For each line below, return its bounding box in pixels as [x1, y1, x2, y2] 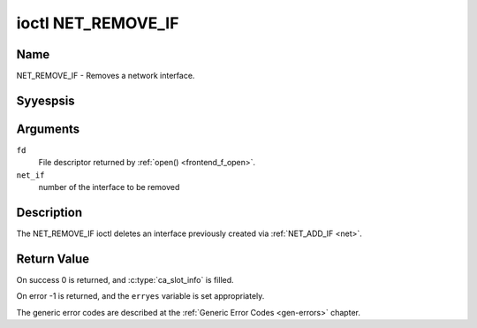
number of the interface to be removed [38, 182, 180, 193]
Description [16, 204, 83, 220]
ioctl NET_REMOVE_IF [16, 13, 179, 33]
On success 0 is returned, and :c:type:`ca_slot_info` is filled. [16, 274, 234, 285]
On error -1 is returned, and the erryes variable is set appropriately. [16, 291, 265, 301]
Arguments [16, 121, 80, 136]
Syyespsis [16, 93, 75, 108]
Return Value [16, 251, 90, 266]
